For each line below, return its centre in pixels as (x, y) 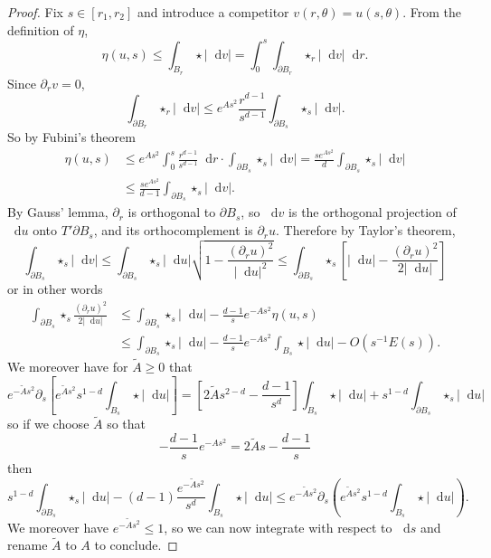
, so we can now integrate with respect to (278, 527)
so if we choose (48, 424)
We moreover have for (68, 367)
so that (127, 424)
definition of (41, 29)
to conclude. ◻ (136, 545)
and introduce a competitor (213, 12)
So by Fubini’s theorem (71, 137)
